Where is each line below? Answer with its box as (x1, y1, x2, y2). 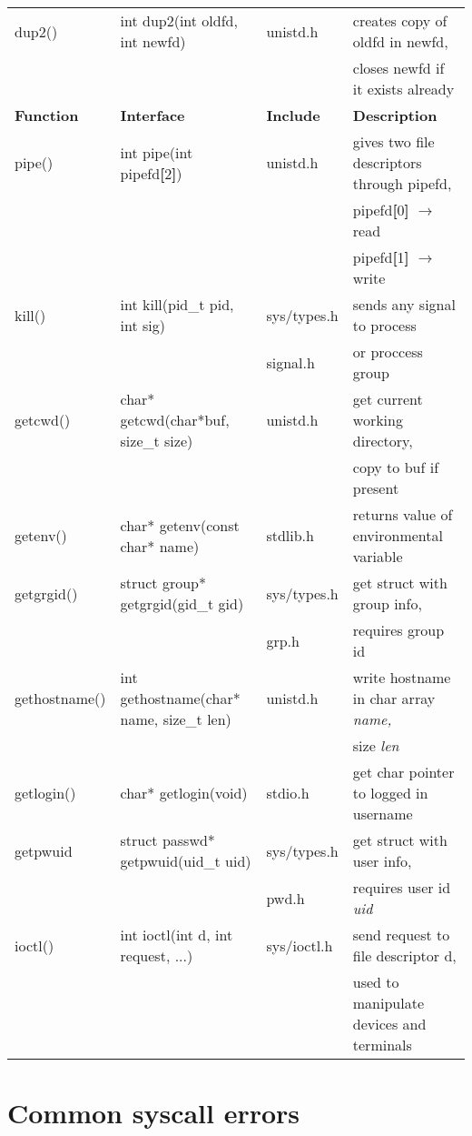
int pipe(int (120, 141, 193, 163)
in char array (352, 688, 436, 709)
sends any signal (352, 294, 456, 315)
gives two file (352, 131, 435, 152)
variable (352, 546, 403, 567)
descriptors (352, 152, 422, 173)
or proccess (352, 341, 423, 362)
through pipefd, (352, 173, 452, 194)
